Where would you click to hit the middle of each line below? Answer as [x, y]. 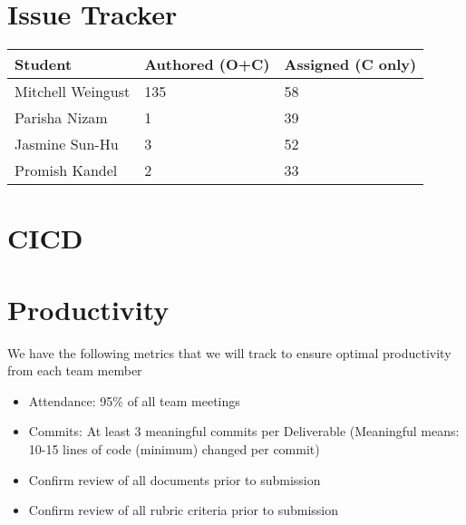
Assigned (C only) [350, 64]
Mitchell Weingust [73, 92]
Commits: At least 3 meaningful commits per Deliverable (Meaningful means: [244, 431]
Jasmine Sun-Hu [67, 144]
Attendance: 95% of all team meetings [134, 400]
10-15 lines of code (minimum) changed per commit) [174, 449]
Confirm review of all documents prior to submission [175, 479]
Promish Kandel [66, 170]
